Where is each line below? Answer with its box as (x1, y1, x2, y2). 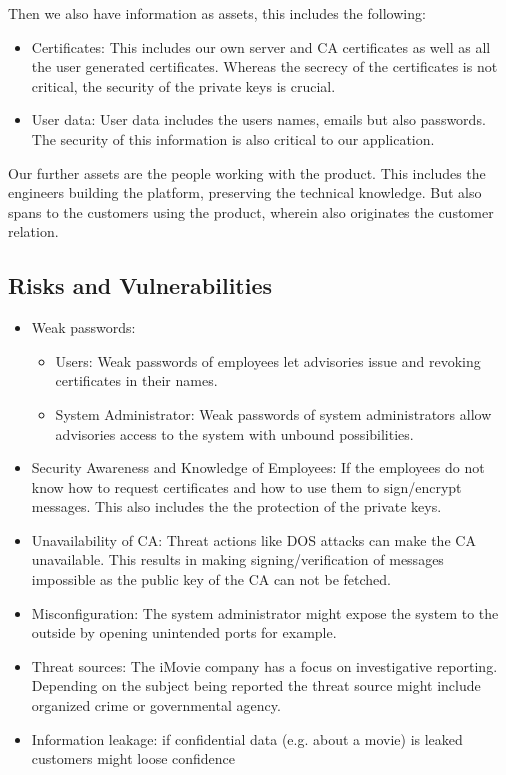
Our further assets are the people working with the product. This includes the (8, 162, 486, 183)
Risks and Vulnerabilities (8, 270, 273, 301)
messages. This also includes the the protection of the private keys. (31, 496, 442, 517)
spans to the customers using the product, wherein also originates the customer (8, 201, 494, 222)
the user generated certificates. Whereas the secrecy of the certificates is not (31, 56, 498, 77)
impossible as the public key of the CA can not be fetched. (31, 569, 391, 590)
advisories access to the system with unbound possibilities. (55, 423, 414, 444)
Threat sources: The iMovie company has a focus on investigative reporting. (31, 655, 498, 676)
